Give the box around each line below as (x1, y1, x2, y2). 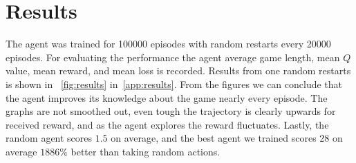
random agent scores (6, 131, 93, 145)
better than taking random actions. (71, 144, 221, 158)
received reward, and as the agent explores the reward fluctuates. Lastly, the (6, 117, 329, 131)
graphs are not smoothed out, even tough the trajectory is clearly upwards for (6, 104, 336, 118)
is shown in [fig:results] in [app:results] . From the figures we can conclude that (6, 76, 343, 91)
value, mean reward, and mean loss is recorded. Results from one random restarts (6, 63, 351, 78)
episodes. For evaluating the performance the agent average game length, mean (6, 50, 340, 64)
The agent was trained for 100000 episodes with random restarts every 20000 (6, 36, 331, 51)
